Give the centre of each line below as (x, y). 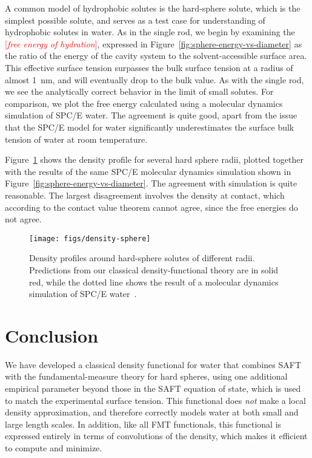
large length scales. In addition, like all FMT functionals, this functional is (143, 424)
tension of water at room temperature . (76, 139)
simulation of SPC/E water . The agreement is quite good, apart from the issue (151, 115)
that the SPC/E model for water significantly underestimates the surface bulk (150, 127)
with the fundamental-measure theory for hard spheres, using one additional (146, 376)
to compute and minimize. (54, 448)
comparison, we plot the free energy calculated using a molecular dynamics (144, 103)
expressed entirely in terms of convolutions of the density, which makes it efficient (156, 436)
